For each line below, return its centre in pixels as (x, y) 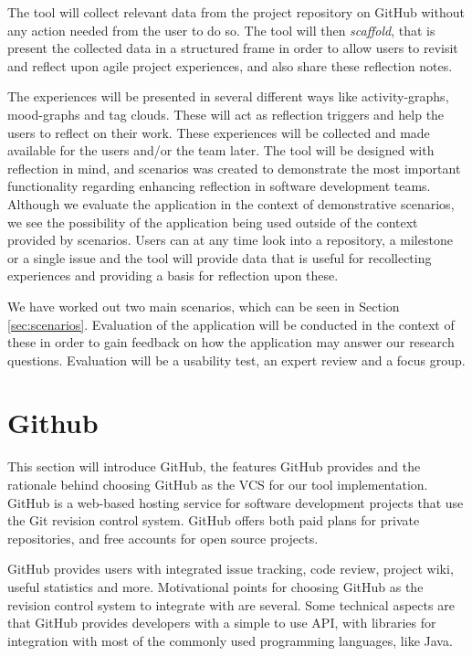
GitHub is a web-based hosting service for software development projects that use (236, 502)
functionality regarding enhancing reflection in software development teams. (219, 186)
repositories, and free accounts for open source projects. (163, 538)
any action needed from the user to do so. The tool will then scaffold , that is (221, 30)
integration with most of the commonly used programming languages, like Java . (230, 640)
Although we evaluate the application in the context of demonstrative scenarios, (231, 203)
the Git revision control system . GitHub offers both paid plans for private (214, 520)
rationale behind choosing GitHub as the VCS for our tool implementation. (218, 484)
